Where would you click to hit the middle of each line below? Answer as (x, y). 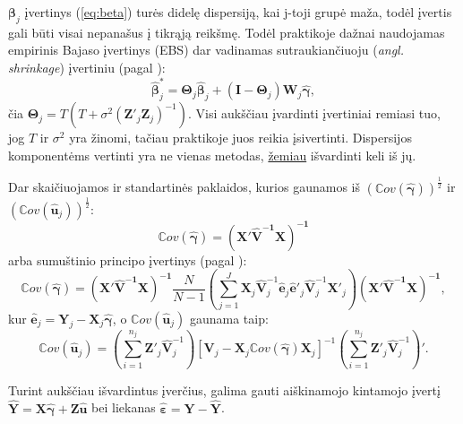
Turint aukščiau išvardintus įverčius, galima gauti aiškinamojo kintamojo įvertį (224, 389)
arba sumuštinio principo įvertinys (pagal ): (128, 260)
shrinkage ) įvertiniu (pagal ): (87, 67)
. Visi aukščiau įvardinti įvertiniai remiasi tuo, (314, 113)
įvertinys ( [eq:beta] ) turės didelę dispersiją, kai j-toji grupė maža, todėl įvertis (238, 12)
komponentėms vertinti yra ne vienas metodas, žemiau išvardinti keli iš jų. (212, 155)
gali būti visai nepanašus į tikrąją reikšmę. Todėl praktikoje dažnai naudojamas (227, 32)
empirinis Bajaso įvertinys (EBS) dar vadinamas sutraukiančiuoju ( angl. (206, 50)
